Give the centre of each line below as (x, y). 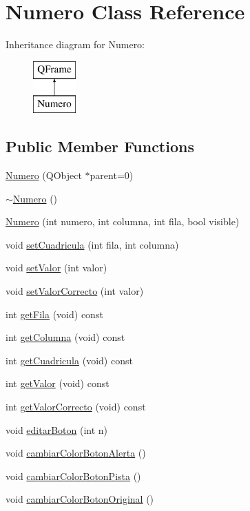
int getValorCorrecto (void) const (76, 407)
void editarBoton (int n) (57, 429)
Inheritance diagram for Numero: (75, 44)
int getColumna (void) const (65, 337)
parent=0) (112, 175)
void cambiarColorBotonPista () (73, 476)
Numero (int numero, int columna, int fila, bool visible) (123, 221)
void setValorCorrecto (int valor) (75, 291)
